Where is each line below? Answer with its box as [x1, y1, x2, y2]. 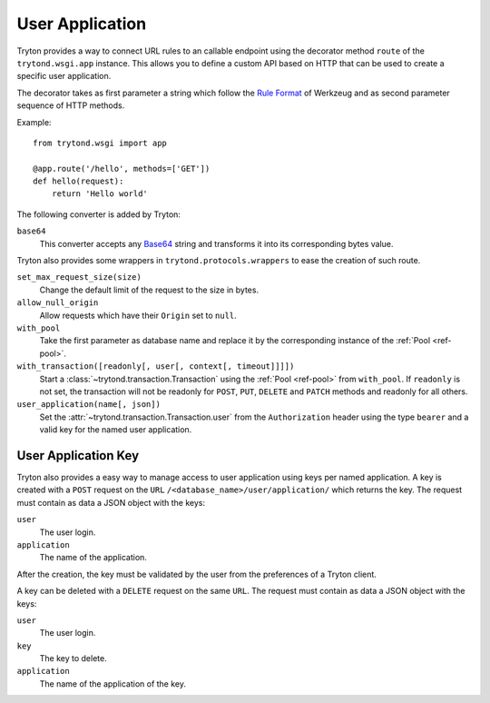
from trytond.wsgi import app [33, 137, 168, 148]
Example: [16, 116, 52, 127]
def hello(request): [33, 176, 124, 186]
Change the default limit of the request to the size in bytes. [39, 284, 259, 295]
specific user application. [16, 71, 112, 82]
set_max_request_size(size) [16, 272, 142, 282]
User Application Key [16, 448, 140, 463]
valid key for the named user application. [39, 424, 192, 435]
